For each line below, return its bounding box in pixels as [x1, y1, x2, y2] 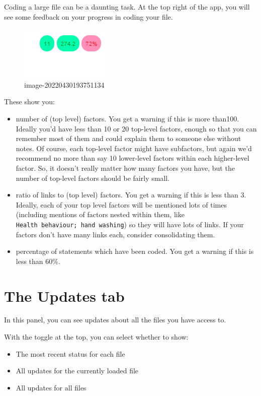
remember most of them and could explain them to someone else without [16, 133, 241, 144]
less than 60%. [16, 255, 60, 266]
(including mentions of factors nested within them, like [16, 209, 185, 220]
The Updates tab [4, 285, 125, 306]
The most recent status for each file [16, 348, 125, 359]
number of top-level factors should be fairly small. [16, 172, 170, 183]
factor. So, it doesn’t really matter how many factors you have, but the [16, 162, 235, 173]
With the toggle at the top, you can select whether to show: [4, 332, 189, 342]
